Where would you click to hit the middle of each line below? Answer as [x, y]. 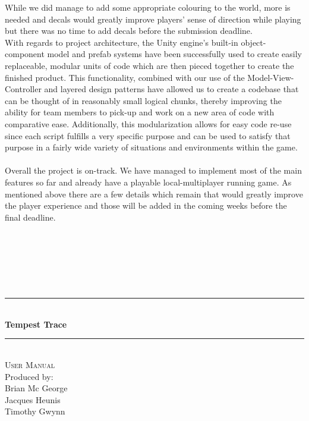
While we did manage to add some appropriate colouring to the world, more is [148, 7]
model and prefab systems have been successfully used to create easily [174, 54]
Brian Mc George [36, 388]
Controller [23, 89]
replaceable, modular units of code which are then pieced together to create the [149, 65]
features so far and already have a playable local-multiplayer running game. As [148, 182]
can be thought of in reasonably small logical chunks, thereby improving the [143, 100]
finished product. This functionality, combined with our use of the [125, 77]
